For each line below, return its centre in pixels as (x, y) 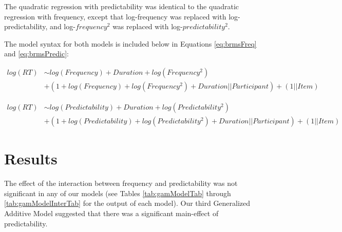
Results (31, 159)
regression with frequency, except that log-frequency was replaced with (115, 16)
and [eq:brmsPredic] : (37, 54)
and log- (63, 26)
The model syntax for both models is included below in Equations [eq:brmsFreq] (130, 43)
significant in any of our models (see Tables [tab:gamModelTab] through (118, 193)
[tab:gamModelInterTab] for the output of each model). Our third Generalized (127, 203)
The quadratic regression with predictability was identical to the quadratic (122, 6)
